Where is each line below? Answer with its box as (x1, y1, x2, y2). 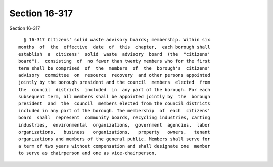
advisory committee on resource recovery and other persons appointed (18, 72, 210, 78)
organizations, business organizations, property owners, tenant (18, 129, 210, 135)
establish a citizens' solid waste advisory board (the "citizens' (18, 51, 210, 57)
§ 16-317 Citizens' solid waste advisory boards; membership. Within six (23, 37, 210, 43)
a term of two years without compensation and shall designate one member (18, 143, 210, 149)
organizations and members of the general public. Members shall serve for (18, 136, 210, 142)
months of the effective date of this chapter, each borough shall (18, 44, 210, 50)
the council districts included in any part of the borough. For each (18, 87, 210, 92)
